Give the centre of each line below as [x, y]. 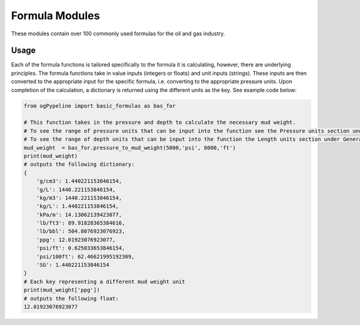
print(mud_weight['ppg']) [62, 290]
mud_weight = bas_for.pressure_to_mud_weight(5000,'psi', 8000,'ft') [130, 148]
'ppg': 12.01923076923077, [76, 240]
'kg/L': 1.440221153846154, [78, 206]
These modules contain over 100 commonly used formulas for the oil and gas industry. [118, 34]
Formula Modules [55, 16]
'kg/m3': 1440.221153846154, [79, 198]
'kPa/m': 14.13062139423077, [79, 215]
